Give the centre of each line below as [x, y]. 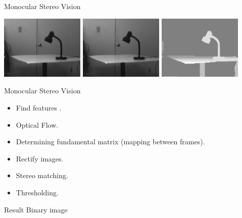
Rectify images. [40, 158]
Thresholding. [37, 192]
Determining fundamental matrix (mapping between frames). [110, 142]
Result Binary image [36, 209]
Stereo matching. [42, 175]
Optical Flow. [37, 124]
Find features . [39, 107]
